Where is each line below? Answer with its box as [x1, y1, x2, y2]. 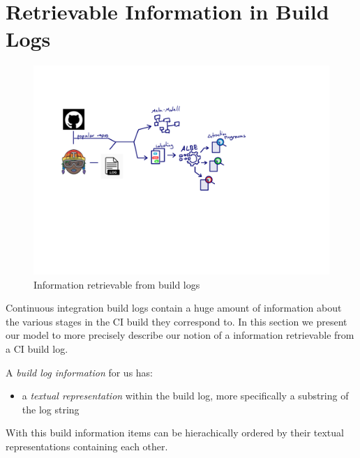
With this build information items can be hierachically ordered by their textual [6, 425, 344, 440]
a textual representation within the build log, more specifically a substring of [22, 388, 349, 403]
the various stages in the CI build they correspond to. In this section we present [6, 314, 347, 328]
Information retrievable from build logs [33, 277, 200, 291]
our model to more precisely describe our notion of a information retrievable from [6, 328, 354, 342]
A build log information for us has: [6, 365, 153, 379]
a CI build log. [6, 342, 68, 356]
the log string [22, 402, 80, 416]
